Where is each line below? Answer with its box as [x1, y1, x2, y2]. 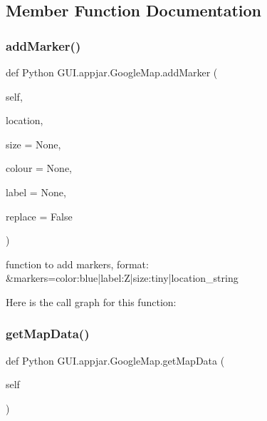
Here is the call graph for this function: [6, 294, 177, 309]
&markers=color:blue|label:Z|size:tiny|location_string [6, 270, 239, 285]
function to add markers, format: [6, 256, 149, 271]
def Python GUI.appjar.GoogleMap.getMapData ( [6, 352, 225, 367]
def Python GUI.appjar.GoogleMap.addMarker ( [6, 65, 218, 79]
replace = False [6, 208, 73, 223]
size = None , [6, 136, 61, 151]
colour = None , [6, 161, 73, 176]
